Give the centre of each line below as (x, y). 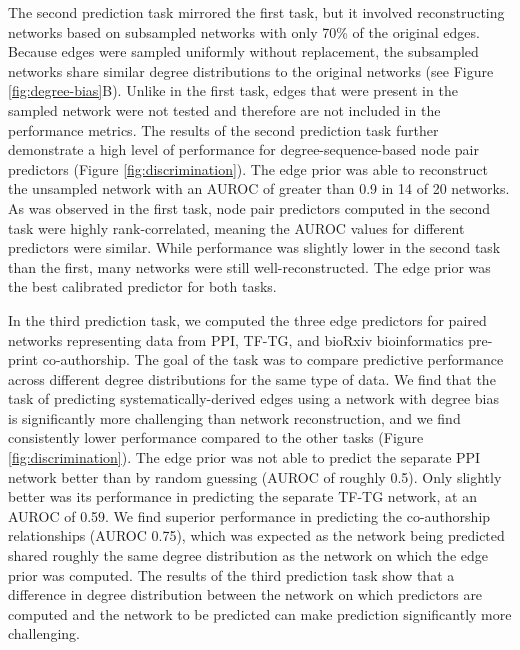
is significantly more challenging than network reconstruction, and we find (234, 417)
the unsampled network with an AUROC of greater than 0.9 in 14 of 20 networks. (259, 188)
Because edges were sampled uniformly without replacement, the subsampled (243, 51)
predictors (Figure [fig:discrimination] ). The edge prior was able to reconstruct (248, 168)
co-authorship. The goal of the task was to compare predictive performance (273, 359)
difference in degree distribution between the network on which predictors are (245, 594)
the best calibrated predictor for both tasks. (142, 286)
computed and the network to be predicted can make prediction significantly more (260, 613)
